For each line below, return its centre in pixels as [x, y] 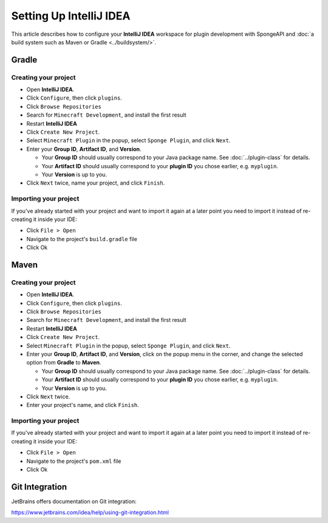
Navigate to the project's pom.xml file [74, 461]
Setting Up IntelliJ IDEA [71, 16]
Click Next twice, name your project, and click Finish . [96, 183]
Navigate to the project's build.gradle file [82, 239]
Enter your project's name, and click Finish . [83, 405]
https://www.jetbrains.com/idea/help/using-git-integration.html [90, 513]
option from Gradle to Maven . [64, 363]
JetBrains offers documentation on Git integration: [74, 501]
